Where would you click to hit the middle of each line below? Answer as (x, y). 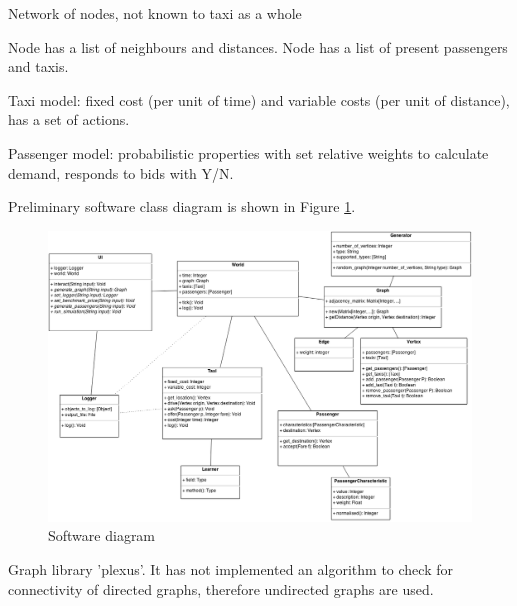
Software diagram (102, 535)
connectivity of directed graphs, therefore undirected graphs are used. (221, 588)
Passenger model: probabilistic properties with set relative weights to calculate (248, 152)
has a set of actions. (69, 119)
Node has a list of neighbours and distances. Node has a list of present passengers (258, 46)
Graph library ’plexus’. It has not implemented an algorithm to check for (230, 569)
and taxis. (38, 66)
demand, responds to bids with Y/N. (121, 172)
